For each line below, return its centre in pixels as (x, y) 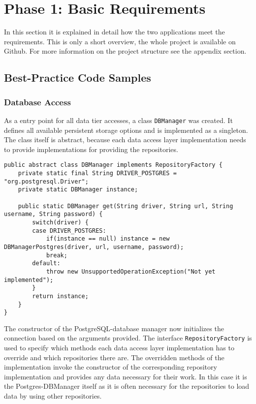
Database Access (37, 102)
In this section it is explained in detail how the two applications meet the (114, 32)
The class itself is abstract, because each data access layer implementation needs (125, 140)
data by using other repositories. (53, 396)
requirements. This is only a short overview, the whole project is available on (120, 41)
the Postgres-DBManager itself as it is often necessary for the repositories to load (127, 386)
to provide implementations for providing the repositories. (91, 149)
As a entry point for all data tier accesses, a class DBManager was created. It (118, 120)
